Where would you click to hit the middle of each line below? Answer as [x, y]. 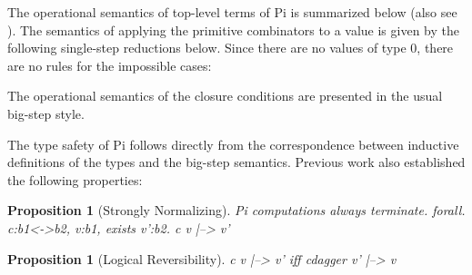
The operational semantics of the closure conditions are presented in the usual [225, 96]
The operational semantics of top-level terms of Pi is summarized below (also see [232, 12]
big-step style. [46, 113]
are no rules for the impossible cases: [110, 65]
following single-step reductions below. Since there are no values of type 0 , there [231, 48]
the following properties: [75, 179]
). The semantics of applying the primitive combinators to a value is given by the [233, 29]
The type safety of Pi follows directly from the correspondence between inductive [233, 144]
